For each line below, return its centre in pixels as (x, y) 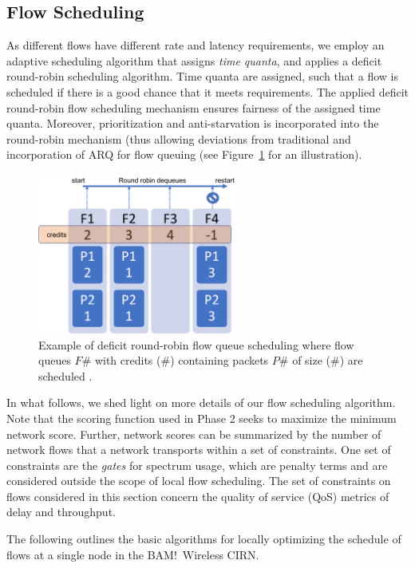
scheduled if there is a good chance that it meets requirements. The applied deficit (207, 91)
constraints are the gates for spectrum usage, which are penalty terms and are (197, 465)
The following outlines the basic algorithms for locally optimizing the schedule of (204, 539)
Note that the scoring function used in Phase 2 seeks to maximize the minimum (202, 418)
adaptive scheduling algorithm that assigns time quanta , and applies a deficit (194, 60)
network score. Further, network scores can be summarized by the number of (194, 434)
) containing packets (219, 360)
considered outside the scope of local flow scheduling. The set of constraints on (199, 481)
